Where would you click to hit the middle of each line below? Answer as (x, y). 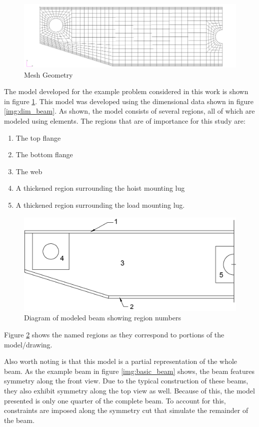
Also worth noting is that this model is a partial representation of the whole (121, 361)
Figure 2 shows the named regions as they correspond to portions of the (114, 334)
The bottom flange (44, 154)
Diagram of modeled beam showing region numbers (102, 318)
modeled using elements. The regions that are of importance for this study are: (125, 121)
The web (29, 171)
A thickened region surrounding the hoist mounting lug (100, 188)
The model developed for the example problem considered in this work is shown (126, 91)
